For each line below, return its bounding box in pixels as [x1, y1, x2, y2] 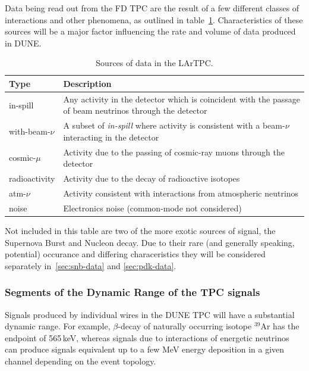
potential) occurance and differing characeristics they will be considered [5, 248, 266, 260]
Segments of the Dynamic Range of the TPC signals [5, 285, 260, 300]
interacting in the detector [63, 130, 159, 143]
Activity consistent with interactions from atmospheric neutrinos [63, 186, 299, 199]
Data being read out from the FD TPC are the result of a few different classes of [5, 2, 299, 14]
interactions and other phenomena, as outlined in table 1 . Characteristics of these [5, 13, 303, 26]
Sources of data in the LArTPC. [96, 57, 213, 69]
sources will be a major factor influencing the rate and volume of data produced [5, 25, 296, 38]
